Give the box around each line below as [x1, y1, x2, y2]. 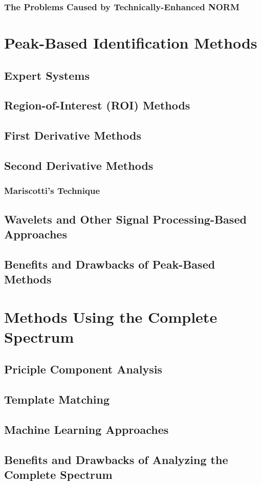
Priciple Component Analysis [4, 361, 162, 377]
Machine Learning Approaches [4, 422, 169, 437]
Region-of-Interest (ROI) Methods [4, 97, 190, 113]
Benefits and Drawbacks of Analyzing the [4, 451, 228, 467]
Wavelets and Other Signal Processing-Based [4, 211, 247, 227]
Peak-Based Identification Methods [4, 32, 257, 53]
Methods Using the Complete [4, 306, 217, 327]
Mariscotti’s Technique [4, 184, 100, 197]
